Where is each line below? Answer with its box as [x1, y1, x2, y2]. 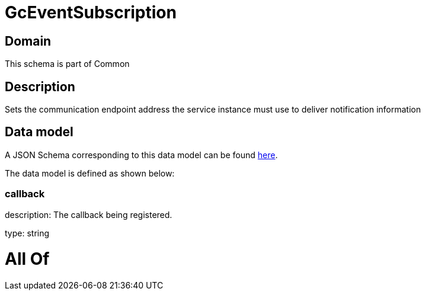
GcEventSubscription [5, 2, 177, 23]
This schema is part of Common [5, 59, 130, 69]
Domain [5, 33, 52, 49]
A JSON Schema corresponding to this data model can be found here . [5, 149, 278, 160]
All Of [5, 249, 50, 270]
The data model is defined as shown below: [5, 168, 175, 178]
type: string [5, 227, 50, 238]
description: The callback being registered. [5, 209, 172, 220]
